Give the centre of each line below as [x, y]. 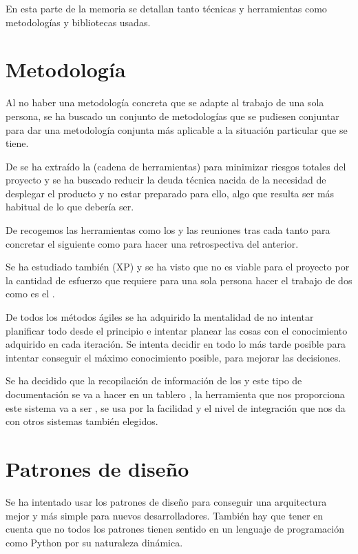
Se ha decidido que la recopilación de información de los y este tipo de [154, 380]
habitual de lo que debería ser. [70, 207]
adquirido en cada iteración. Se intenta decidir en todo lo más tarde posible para [176, 344]
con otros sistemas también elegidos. [82, 421]
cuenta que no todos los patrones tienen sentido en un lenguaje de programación [175, 529]
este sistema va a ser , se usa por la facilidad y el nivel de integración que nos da [176, 407]
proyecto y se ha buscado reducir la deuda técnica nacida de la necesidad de [166, 180]
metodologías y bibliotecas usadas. [78, 22]
